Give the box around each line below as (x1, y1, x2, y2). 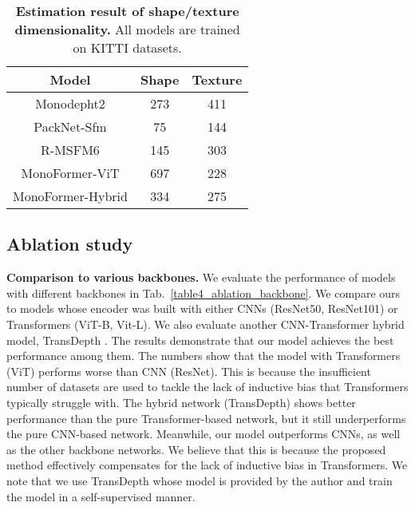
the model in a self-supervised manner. (6, 488, 196, 504)
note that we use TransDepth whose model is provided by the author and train (6, 472, 393, 488)
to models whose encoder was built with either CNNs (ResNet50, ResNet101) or (6, 300, 398, 317)
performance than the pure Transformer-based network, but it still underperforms (6, 409, 406, 426)
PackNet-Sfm (34, 117, 107, 136)
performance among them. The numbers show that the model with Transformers (6, 347, 401, 364)
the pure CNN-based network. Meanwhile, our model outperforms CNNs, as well (6, 425, 401, 442)
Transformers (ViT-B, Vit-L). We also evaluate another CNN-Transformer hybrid (6, 315, 405, 332)
